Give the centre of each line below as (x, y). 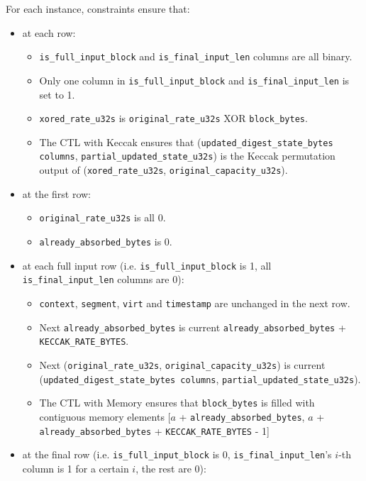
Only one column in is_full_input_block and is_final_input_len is (194, 80)
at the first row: (57, 193)
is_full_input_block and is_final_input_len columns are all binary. (196, 56)
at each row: (49, 32)
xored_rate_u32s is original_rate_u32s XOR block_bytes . (173, 118)
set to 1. (57, 94)
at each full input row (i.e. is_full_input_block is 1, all (147, 265)
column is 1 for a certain (76, 468)
